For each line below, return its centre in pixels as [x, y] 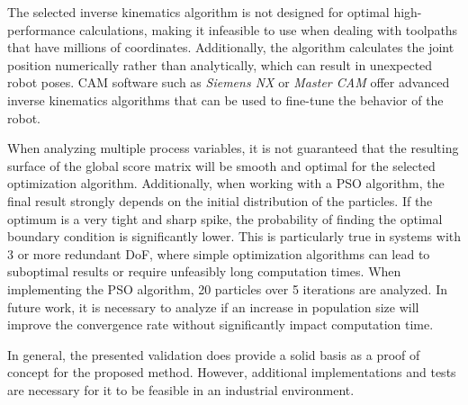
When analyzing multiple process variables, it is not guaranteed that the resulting [233, 148]
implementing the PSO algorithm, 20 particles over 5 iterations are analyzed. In [228, 288]
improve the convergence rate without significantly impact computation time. [220, 324]
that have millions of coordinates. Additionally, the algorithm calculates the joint [231, 47]
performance [41, 29]
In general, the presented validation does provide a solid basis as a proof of [214, 354]
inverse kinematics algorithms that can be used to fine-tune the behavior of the [225, 99]
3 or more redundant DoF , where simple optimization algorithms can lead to [219, 253]
